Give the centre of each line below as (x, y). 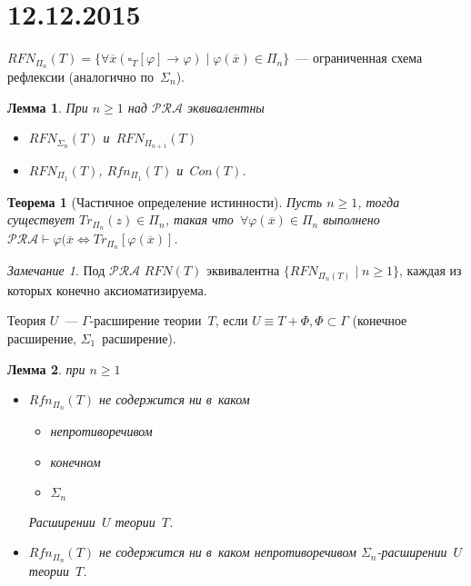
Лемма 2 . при (46, 368)
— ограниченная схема (359, 58)
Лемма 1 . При (48, 107)
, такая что (199, 219)
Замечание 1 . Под (56, 270)
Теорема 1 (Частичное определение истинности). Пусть (165, 201)
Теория (27, 320)
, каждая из (431, 270)
